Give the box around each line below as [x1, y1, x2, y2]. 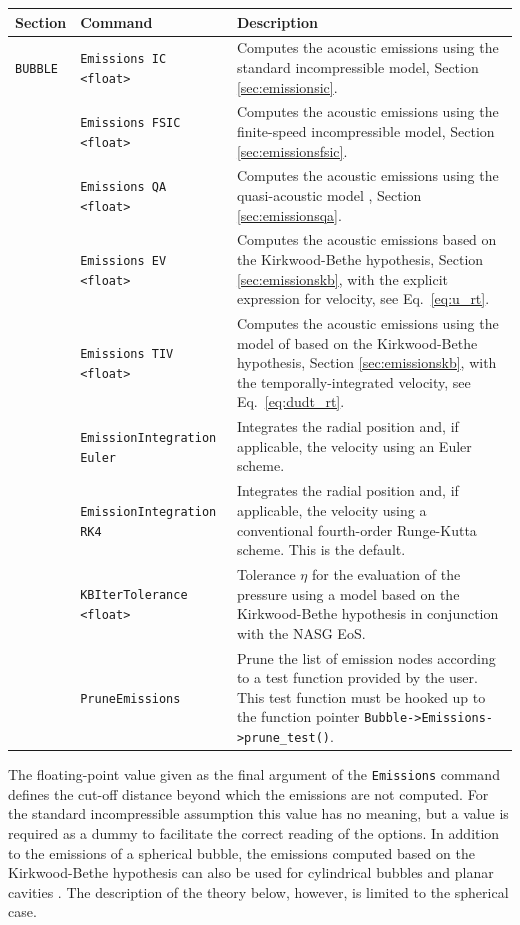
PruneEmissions [80, 691, 181, 706]
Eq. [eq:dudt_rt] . [236, 391, 345, 412]
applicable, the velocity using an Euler [236, 435, 472, 456]
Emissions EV [80, 253, 167, 268]
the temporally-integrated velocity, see [236, 371, 471, 392]
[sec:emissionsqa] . [236, 204, 342, 225]
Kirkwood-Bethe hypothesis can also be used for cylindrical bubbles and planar [8, 862, 494, 883]
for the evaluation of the [311, 563, 461, 584]
